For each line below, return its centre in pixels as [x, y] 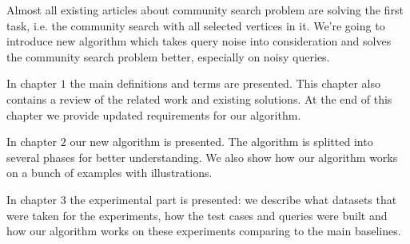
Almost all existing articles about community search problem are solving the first [205, 10]
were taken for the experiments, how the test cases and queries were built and [197, 215]
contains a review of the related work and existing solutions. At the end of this [199, 98]
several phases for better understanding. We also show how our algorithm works [202, 157]
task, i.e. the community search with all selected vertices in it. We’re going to [196, 25]
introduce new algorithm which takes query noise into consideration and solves [199, 41]
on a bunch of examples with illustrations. [109, 173]
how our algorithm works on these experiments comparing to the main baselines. [204, 231]
